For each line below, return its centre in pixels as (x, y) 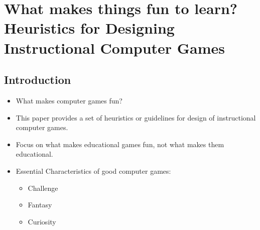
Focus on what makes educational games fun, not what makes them (120, 144)
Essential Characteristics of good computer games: (93, 170)
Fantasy (40, 205)
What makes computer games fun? (69, 100)
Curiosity (42, 221)
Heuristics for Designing (89, 28)
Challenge (43, 188)
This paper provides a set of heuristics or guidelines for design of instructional (136, 117)
